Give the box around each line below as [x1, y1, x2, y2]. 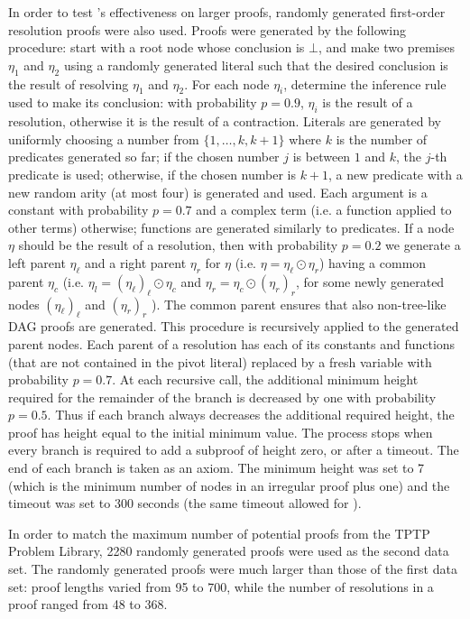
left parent [8, 253, 66, 272]
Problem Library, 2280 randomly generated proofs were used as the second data [8, 541, 449, 560]
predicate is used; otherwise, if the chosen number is [8, 164, 296, 183]
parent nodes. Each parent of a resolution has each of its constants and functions [8, 334, 456, 353]
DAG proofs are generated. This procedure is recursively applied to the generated [8, 317, 459, 336]
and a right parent [85, 253, 187, 272]
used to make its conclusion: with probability [8, 93, 257, 112]
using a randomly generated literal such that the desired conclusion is [63, 55, 448, 74]
